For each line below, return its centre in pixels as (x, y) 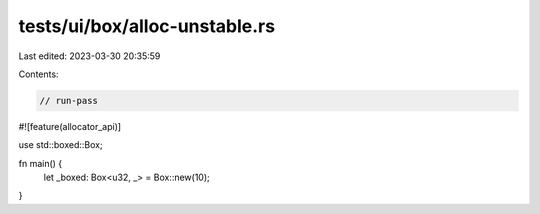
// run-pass (69, 100)
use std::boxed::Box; (61, 145)
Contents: (38, 74)
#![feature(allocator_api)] (70, 126)
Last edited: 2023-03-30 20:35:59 (89, 56)
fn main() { (40, 163)
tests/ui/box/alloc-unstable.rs (146, 26)
